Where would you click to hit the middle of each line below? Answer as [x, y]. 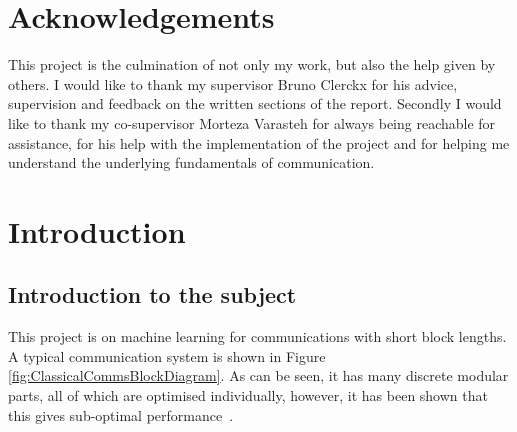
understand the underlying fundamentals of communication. [191, 162]
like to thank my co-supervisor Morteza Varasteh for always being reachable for [252, 122]
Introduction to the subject [152, 294]
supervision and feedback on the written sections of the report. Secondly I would [255, 103]
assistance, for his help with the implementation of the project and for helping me [259, 142]
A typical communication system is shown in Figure [167, 355]
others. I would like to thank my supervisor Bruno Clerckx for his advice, [233, 83]
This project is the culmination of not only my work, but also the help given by [252, 64]
